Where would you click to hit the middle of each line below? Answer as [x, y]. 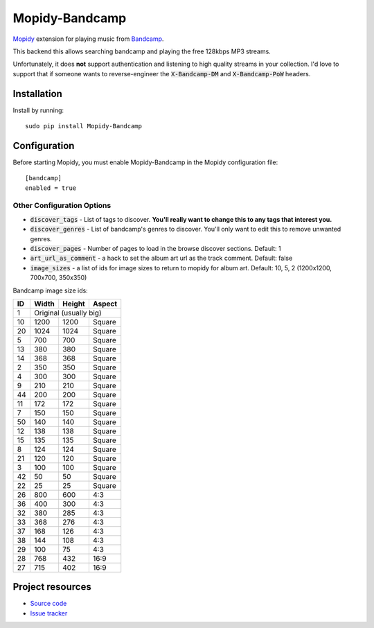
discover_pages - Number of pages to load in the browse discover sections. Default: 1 [156, 249]
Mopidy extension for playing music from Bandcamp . [88, 39]
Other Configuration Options [62, 206]
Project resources [52, 587]
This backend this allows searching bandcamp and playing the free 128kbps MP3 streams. [142, 51]
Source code [48, 604]
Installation [37, 94]
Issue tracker [49, 613]
